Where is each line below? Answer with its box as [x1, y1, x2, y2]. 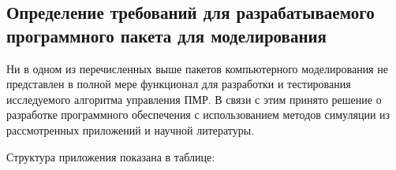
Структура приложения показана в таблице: [6, 148, 215, 164]
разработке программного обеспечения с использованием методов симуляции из [6, 106, 390, 123]
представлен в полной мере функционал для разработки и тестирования [6, 76, 351, 92]
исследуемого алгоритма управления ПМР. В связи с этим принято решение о [6, 91, 382, 107]
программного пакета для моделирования [6, 23, 327, 47]
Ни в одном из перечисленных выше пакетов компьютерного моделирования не [6, 60, 388, 76]
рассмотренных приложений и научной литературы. [6, 121, 255, 138]
